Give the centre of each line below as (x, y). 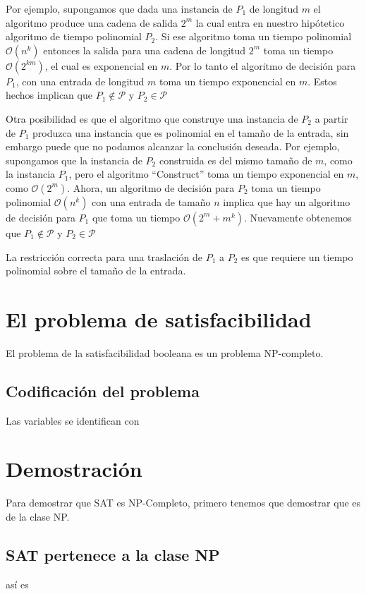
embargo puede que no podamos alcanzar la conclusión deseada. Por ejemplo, (173, 146)
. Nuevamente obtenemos (298, 217)
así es (17, 584)
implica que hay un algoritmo (287, 201)
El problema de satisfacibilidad (159, 319)
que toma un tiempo (136, 217)
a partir (331, 118)
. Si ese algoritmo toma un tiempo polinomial (254, 36)
